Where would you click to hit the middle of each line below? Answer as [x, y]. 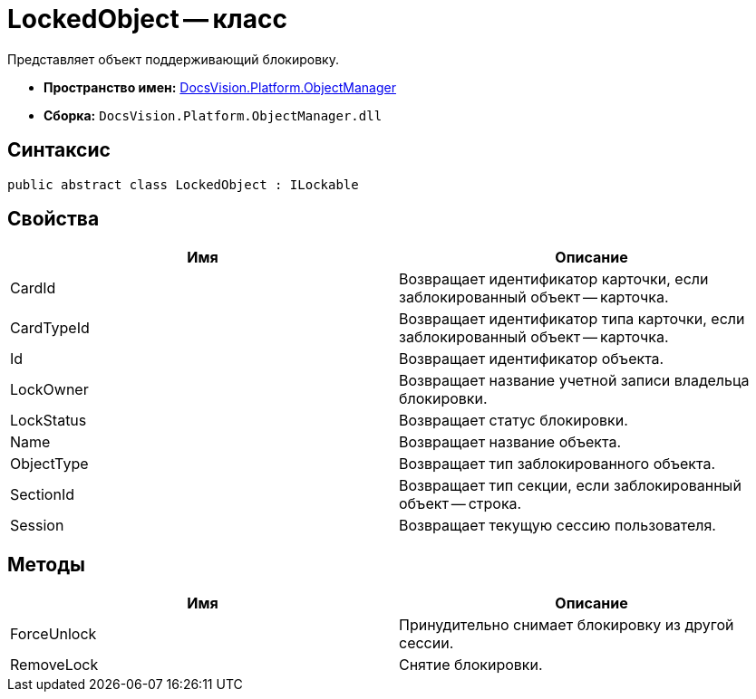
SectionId [42, 495]
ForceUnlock [53, 634]
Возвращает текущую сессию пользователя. [557, 526]
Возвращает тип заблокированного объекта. [557, 464]
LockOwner [49, 390]
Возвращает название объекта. [510, 442]
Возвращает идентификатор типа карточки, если [572, 319]
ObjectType [49, 464]
